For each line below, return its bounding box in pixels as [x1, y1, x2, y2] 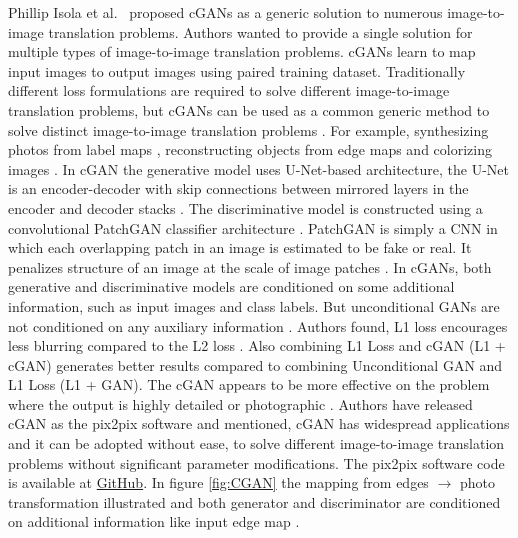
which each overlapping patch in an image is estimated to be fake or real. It [8, 237, 472, 258]
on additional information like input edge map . [8, 511, 300, 532]
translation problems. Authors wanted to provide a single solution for [48, 21, 473, 42]
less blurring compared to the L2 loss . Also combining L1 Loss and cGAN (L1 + [8, 335, 506, 356]
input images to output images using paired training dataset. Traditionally [8, 60, 466, 81]
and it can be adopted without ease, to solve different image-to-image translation [8, 433, 505, 454]
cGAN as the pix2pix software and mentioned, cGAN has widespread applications [8, 413, 510, 434]
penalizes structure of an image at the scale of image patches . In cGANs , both [8, 256, 492, 277]
